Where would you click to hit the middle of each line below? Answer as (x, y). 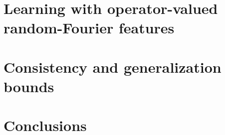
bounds (29, 86)
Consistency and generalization (112, 67)
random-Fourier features (89, 28)
